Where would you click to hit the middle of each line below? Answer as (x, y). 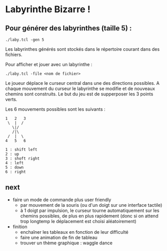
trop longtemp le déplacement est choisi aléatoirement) (78, 221)
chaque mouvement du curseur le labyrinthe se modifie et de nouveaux (80, 88)
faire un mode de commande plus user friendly (62, 200)
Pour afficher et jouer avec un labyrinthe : (49, 64)
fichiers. (14, 55)
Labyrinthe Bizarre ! (48, 9)
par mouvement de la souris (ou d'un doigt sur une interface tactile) (91, 205)
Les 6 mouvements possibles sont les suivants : (55, 109)
